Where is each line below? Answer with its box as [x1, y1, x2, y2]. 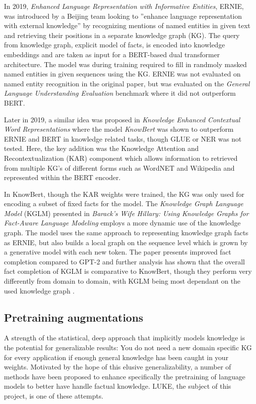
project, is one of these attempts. [4, 390, 104, 401]
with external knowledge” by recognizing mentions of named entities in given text [4, 20, 251, 31]
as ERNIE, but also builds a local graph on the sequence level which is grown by [4, 237, 248, 247]
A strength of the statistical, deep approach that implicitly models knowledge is [4, 332, 245, 343]
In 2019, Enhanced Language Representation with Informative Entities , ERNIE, [4, 1, 244, 11]
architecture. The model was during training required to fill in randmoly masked [4, 59, 247, 69]
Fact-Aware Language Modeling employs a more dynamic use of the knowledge [4, 218, 241, 228]
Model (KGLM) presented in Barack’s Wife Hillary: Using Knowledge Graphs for [4, 208, 249, 218]
